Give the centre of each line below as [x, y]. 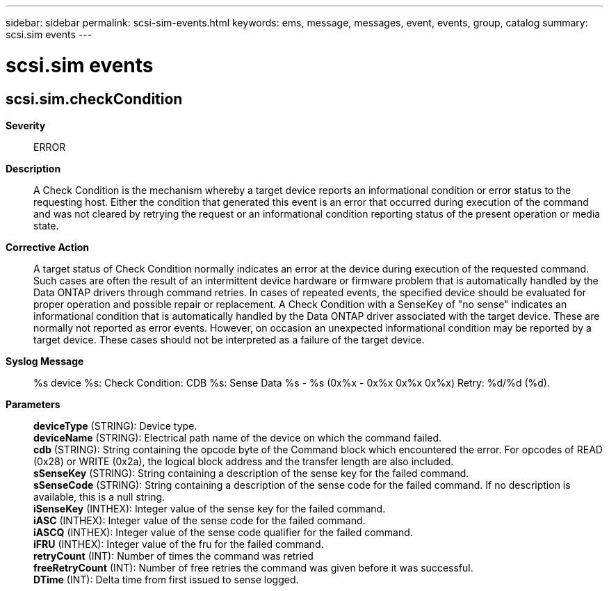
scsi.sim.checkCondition [94, 99]
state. [46, 225]
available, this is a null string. [99, 496]
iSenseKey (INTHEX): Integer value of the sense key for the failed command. [210, 508]
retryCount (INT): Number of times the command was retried [173, 556]
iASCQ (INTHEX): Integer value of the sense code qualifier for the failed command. [223, 532]
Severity [26, 125]
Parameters [33, 404]
